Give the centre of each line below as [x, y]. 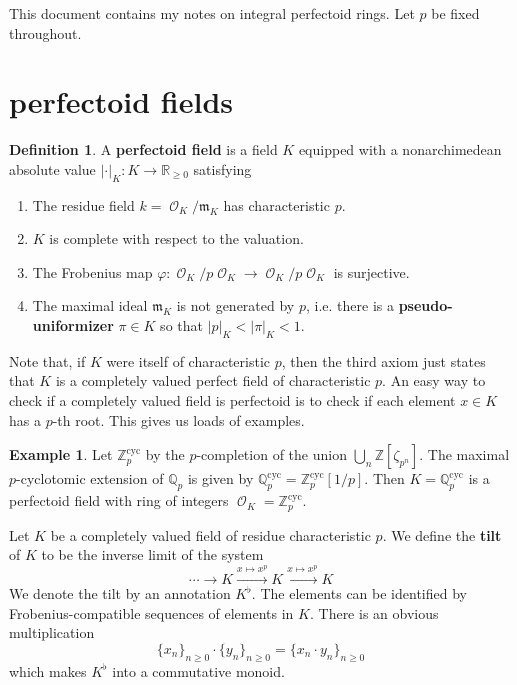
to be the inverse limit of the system [152, 554]
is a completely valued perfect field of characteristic [213, 380]
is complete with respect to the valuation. [176, 238]
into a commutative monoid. [198, 670]
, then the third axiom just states [383, 360]
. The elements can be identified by [359, 593]
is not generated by [235, 305]
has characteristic [276, 204]
